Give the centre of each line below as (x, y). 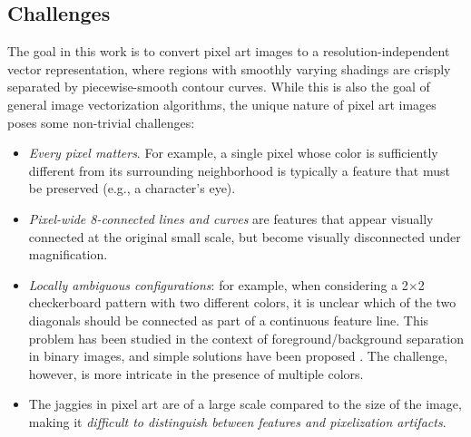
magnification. (68, 254)
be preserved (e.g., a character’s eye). (132, 188)
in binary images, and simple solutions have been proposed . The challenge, (238, 356)
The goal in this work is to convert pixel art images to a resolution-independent (229, 51)
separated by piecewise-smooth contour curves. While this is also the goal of (219, 87)
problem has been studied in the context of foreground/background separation (246, 338)
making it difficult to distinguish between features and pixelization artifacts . (237, 421)
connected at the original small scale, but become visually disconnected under (245, 236)
